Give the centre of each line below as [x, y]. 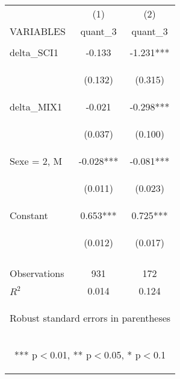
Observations [37, 273]
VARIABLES [38, 31]
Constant [29, 215]
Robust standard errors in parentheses [90, 318]
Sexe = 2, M [36, 161]
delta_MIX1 [36, 107]
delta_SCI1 [34, 52]
